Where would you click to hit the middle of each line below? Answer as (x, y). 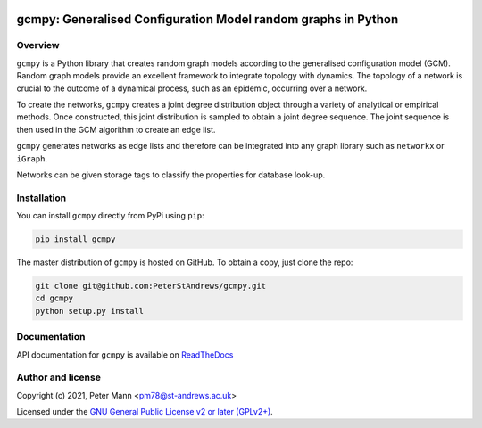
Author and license (59, 377)
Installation (42, 198)
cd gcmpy (54, 298)
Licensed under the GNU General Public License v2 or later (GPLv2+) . (145, 412)
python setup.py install (90, 311)
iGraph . (32, 158)
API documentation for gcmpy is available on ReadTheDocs (125, 354)
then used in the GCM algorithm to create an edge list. (116, 129)
